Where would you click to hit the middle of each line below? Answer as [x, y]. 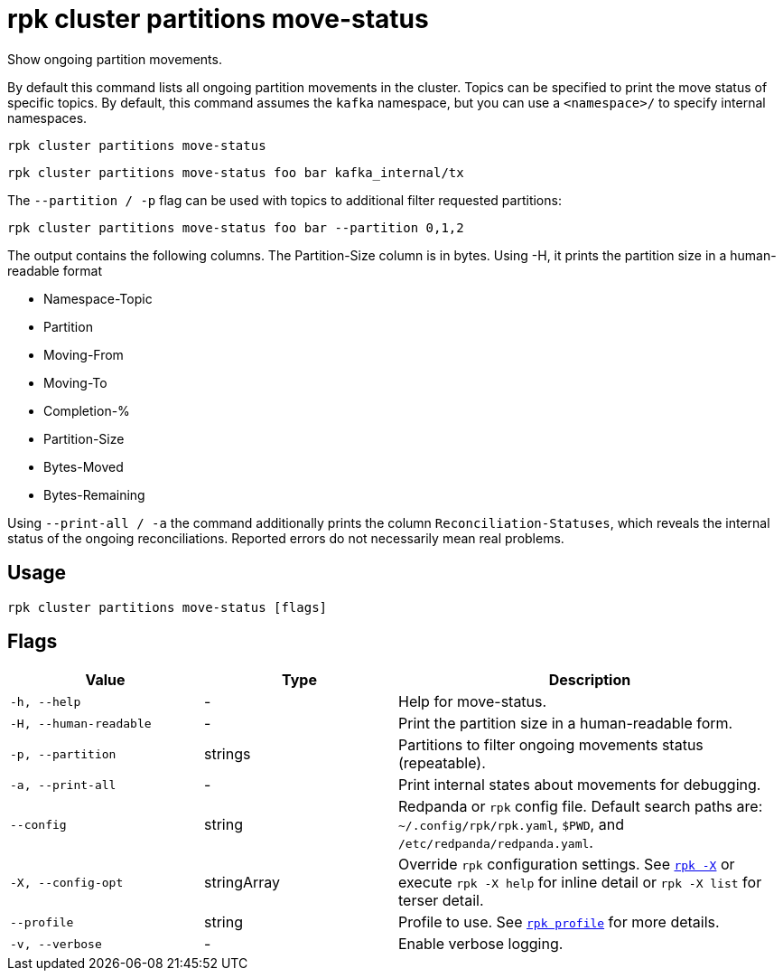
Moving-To [75, 382]
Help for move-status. [473, 702]
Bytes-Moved [84, 466]
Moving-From [84, 354]
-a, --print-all [63, 785]
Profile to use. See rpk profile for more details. [559, 922]
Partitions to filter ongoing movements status [551, 745]
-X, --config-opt [67, 882]
